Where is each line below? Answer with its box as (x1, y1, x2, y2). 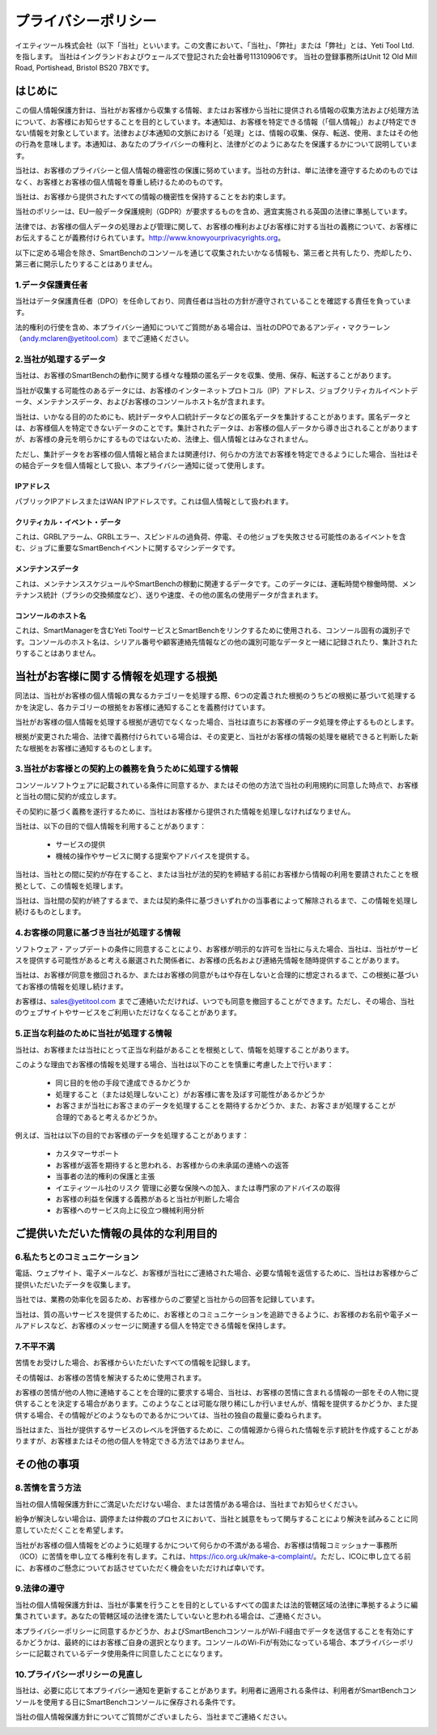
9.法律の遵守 (15, 1583, 65, 1594)
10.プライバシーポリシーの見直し (15, 1669, 143, 1680)
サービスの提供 (55, 840, 105, 849)
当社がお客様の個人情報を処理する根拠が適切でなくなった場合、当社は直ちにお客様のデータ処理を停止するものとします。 (15, 717, 418, 726)
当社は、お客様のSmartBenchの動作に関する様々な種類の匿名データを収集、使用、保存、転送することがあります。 (15, 371, 396, 381)
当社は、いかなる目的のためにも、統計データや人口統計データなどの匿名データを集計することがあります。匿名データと (15, 411, 412, 421)
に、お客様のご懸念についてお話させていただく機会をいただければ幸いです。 (15, 1563, 269, 1572)
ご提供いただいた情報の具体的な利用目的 (15, 1227, 218, 1240)
